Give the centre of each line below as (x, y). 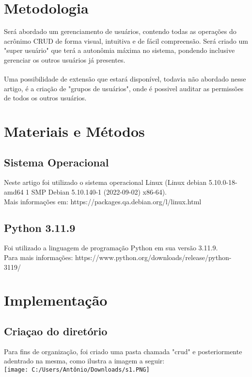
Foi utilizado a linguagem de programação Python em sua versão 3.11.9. (111, 248)
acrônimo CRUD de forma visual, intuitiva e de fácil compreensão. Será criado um (126, 41)
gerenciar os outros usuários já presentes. (65, 59)
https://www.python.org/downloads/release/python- (153, 257)
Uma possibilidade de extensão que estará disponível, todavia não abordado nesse (125, 79)
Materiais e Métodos (74, 131)
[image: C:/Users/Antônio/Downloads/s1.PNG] (77, 369)
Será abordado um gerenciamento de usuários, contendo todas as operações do (120, 31)
